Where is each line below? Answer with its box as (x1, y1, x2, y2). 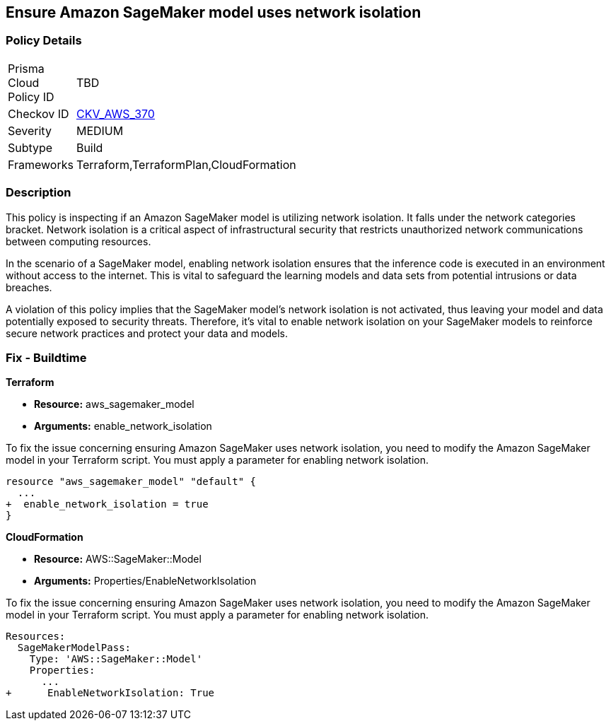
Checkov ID (8, 106, 69, 121)
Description (6, 185, 71, 200)
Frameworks (8, 157, 74, 172)
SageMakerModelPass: (17, 642, 132, 654)
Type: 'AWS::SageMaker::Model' (29, 653, 203, 665)
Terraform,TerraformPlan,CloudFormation (76, 157, 296, 172)
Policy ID (8, 89, 54, 104)
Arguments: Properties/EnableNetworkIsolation (34, 575, 257, 587)
